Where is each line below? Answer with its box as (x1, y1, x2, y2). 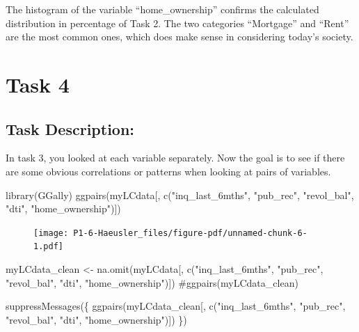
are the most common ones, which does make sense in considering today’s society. (6, 29, 353, 44)
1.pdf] (33, 242, 63, 252)
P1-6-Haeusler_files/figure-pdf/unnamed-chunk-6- (73, 228, 308, 238)
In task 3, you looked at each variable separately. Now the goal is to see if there (6, 150, 345, 165)
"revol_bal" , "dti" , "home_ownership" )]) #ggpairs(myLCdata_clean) (6, 275, 298, 290)
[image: (33, 228, 69, 238)
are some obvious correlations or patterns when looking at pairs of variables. (6, 164, 331, 178)
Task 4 (6, 70, 70, 98)
